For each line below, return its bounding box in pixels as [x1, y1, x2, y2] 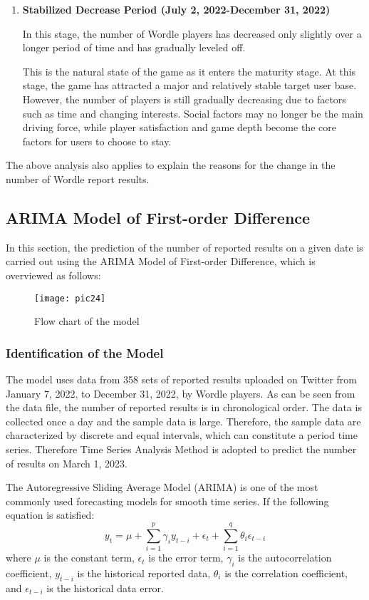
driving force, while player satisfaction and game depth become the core [22, 120, 336, 135]
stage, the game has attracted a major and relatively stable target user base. [22, 78, 357, 93]
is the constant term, [43, 550, 135, 565]
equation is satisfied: [6, 507, 95, 522]
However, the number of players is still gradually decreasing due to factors [22, 91, 346, 106]
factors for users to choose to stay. [22, 133, 172, 148]
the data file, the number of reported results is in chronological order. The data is [6, 400, 362, 415]
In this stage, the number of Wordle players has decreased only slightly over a [22, 26, 362, 41]
